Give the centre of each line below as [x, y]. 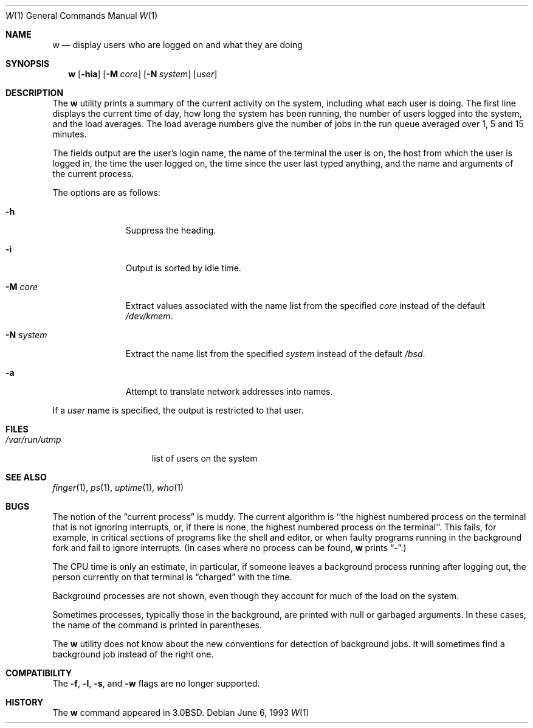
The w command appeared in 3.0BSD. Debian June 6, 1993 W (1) [181, 712]
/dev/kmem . [149, 316]
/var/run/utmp [33, 439]
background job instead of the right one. [133, 654]
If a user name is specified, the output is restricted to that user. [178, 410]
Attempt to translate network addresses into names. [229, 391]
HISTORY [25, 702]
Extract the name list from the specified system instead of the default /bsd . [275, 354]
